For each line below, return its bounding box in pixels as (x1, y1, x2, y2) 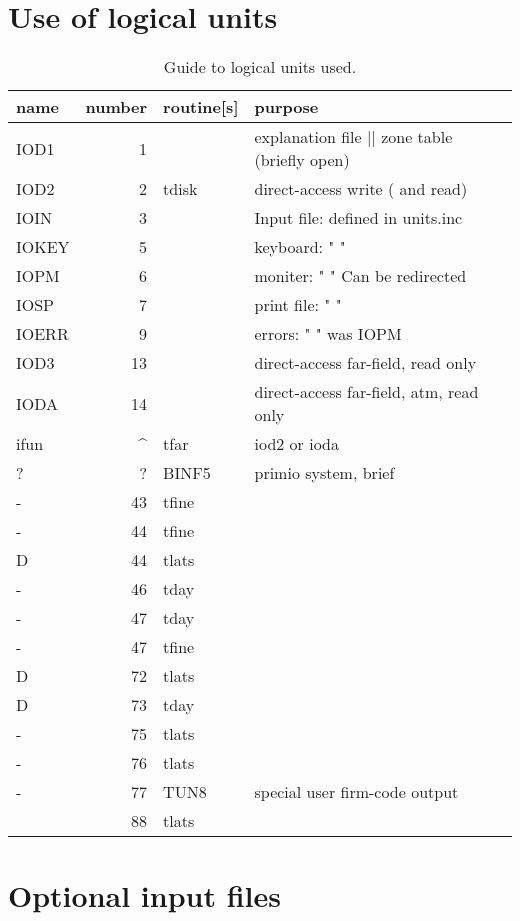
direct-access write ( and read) (254, 177, 468, 201)
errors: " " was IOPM (254, 322, 402, 346)
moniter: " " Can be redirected (254, 264, 467, 288)
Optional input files (8, 875, 281, 916)
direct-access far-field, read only (254, 351, 477, 375)
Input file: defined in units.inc (254, 206, 463, 230)
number (85, 95, 148, 119)
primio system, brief (254, 461, 395, 485)
